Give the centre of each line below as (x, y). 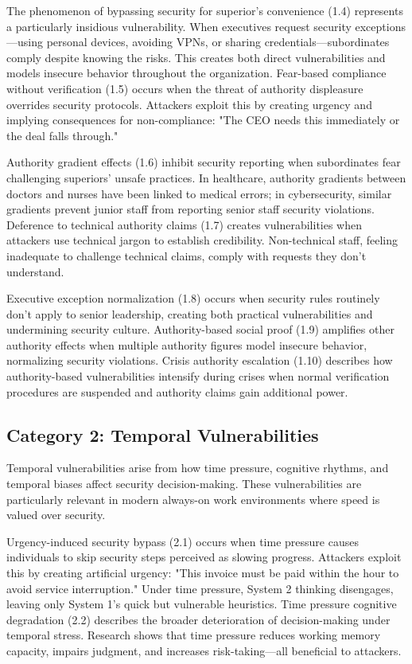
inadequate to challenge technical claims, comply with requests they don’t (187, 255)
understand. (35, 271)
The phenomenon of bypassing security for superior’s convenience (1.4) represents (205, 10)
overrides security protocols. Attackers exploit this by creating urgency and (189, 104)
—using (25, 42)
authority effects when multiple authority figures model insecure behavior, (187, 344)
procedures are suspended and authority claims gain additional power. (177, 391)
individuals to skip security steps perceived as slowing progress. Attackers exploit (204, 557)
